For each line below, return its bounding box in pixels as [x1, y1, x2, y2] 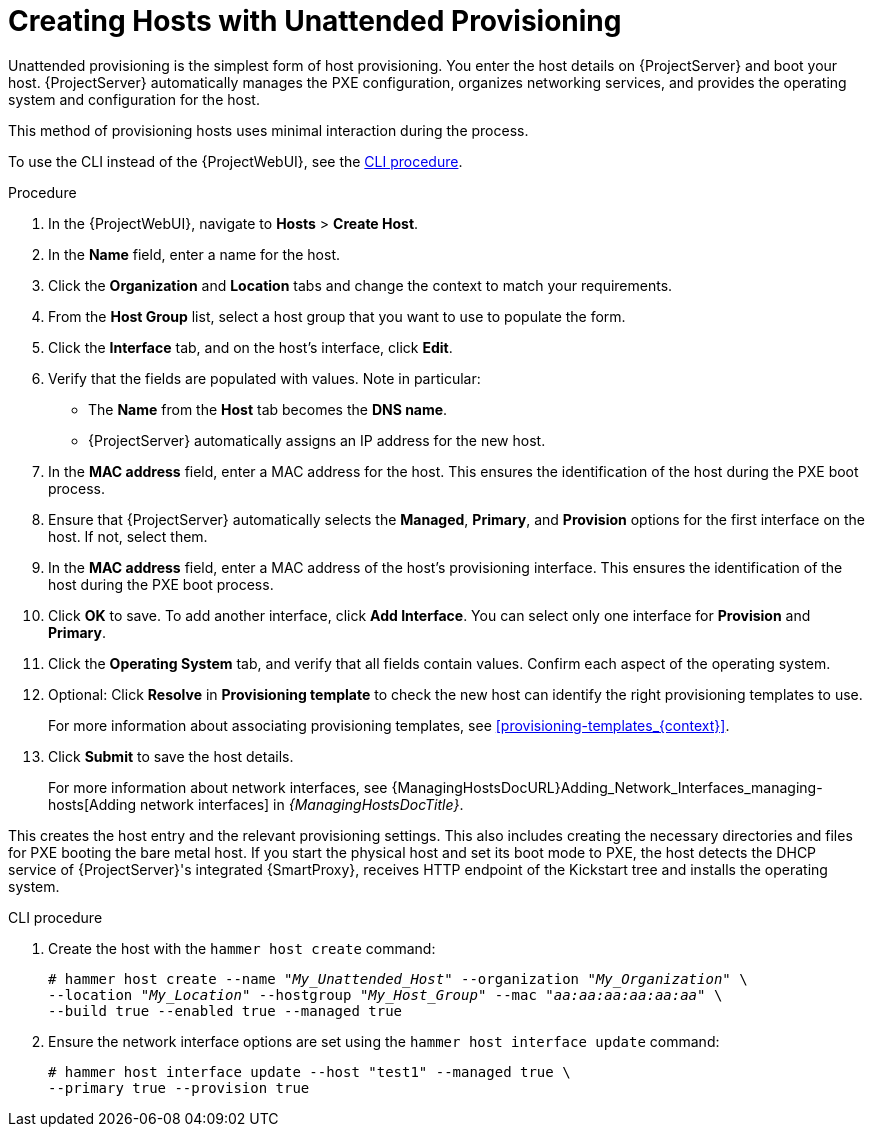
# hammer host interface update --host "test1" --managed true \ [48, 1063, 571, 1080]
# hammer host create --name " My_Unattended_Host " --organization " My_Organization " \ [48, 970, 748, 987]
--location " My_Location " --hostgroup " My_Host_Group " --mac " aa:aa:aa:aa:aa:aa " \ [48, 986, 723, 1003]
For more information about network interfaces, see [48, 778, 388, 796]
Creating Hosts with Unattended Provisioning [8, 4, 622, 38]
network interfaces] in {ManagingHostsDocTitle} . [139, 795, 464, 813]
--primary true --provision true [48, 1079, 310, 1096]
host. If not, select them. [48, 527, 208, 545]
